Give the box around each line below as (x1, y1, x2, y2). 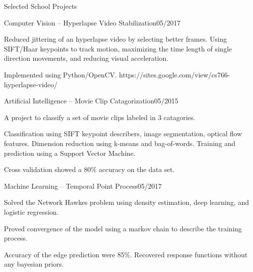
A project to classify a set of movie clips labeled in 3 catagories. (4, 112, 196, 122)
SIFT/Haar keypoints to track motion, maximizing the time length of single (4, 43, 232, 53)
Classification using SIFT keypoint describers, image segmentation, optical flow (4, 128, 242, 139)
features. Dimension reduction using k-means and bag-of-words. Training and (4, 138, 236, 148)
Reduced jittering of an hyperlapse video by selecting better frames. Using (4, 34, 227, 44)
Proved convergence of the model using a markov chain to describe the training (4, 223, 242, 233)
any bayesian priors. (4, 259, 64, 269)
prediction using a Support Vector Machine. (4, 148, 136, 158)
